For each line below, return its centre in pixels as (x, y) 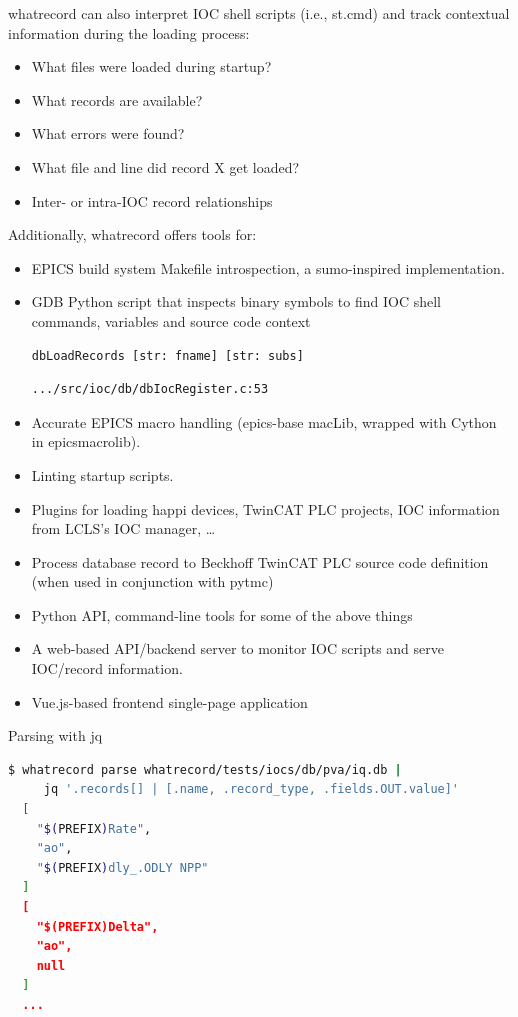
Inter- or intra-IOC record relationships (152, 200)
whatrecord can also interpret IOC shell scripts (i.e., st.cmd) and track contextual (259, 13)
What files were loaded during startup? (151, 66)
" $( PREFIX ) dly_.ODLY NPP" (122, 867)
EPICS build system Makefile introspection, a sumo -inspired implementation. (268, 267)
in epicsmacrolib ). (86, 441)
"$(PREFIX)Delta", (97, 926)
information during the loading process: (129, 32)
